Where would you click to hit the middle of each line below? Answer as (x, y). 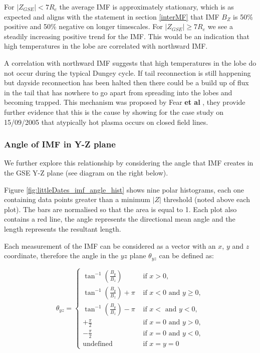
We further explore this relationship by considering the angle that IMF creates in (129, 163)
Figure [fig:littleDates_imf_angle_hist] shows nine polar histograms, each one (124, 189)
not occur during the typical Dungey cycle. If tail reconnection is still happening (127, 72)
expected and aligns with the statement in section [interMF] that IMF (112, 16)
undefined (98, 344)
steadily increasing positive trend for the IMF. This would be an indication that (127, 36)
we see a (220, 26)
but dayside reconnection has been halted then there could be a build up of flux (126, 82)
